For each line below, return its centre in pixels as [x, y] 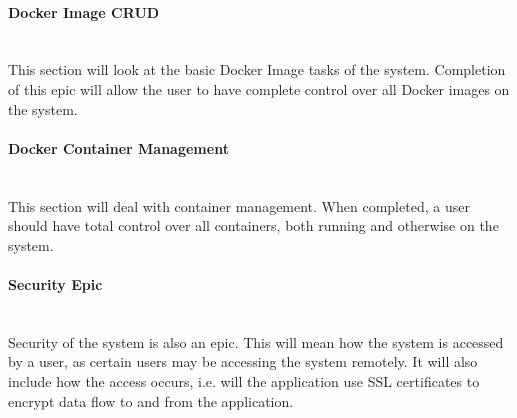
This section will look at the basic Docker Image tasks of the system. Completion [257, 69]
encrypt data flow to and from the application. [151, 400]
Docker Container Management [118, 147]
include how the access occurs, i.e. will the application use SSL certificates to [244, 380]
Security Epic [55, 283]
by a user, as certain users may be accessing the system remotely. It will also [243, 361]
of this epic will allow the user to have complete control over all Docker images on [259, 88]
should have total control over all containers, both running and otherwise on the [253, 225]
